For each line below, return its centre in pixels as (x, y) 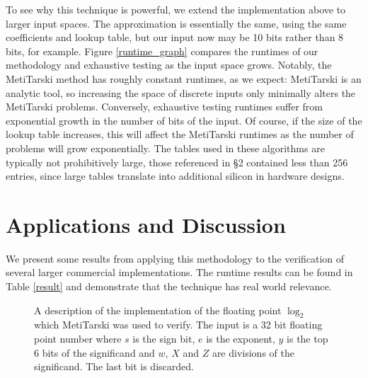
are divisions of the (253, 352)
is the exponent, (241, 339)
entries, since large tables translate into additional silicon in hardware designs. (175, 176)
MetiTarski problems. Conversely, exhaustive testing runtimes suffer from (164, 107)
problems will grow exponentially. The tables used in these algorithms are (165, 148)
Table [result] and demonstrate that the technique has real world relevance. (169, 286)
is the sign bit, (164, 339)
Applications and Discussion (146, 224)
